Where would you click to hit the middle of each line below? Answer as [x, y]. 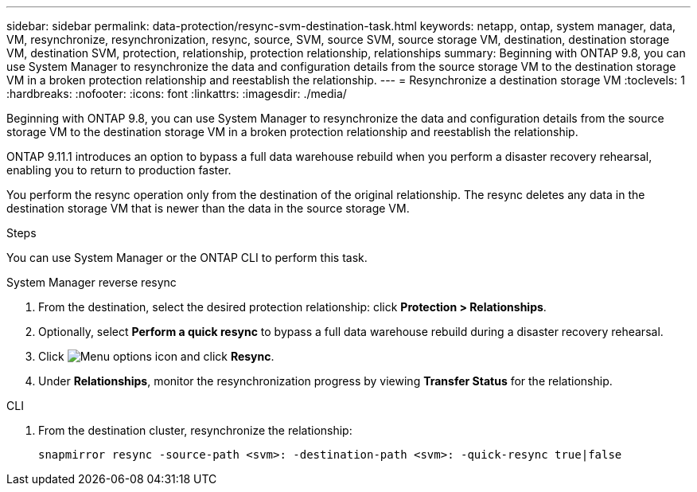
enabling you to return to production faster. [119, 170]
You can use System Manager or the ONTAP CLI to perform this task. [187, 258]
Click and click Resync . [156, 356]
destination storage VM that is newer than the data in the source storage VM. [208, 208]
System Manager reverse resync [92, 282]
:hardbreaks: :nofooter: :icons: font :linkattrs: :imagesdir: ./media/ [177, 94]
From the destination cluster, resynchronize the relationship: [195, 430]
